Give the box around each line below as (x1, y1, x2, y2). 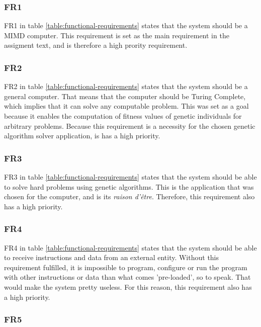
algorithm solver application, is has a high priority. (4, 130, 160, 141)
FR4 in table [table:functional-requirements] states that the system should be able (4, 242, 257, 253)
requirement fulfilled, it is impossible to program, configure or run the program (4, 262, 247, 272)
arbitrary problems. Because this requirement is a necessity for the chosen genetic (4, 120, 255, 131)
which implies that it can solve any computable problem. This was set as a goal (4, 101, 249, 111)
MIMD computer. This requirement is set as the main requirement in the (4, 30, 229, 40)
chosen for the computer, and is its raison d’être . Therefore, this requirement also (4, 191, 255, 202)
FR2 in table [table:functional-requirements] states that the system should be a (4, 81, 248, 92)
